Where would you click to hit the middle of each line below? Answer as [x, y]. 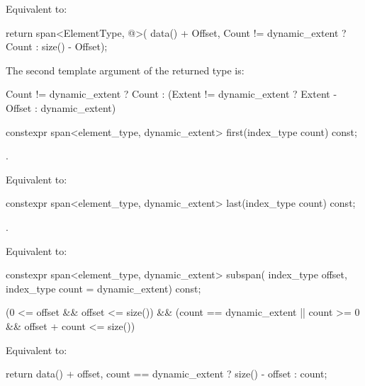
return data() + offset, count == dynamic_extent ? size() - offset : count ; [167, 374]
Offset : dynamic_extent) [61, 107]
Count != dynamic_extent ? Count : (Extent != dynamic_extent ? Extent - [172, 94]
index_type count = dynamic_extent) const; [103, 288]
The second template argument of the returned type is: [125, 70]
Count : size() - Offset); [57, 46]
